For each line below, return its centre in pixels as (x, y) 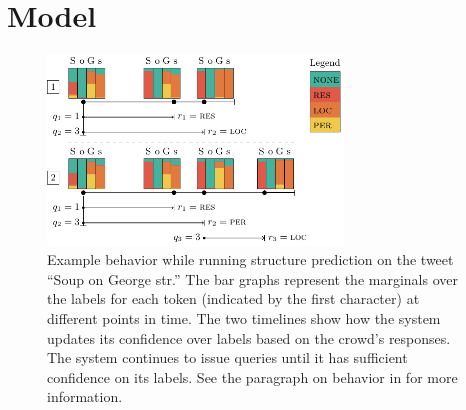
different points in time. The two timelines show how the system (244, 318)
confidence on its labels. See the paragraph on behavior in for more (252, 376)
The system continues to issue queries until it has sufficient (227, 357)
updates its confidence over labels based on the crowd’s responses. (249, 337)
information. (85, 396)
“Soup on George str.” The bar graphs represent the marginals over (252, 278)
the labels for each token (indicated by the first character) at (233, 298)
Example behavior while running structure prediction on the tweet (250, 259)
